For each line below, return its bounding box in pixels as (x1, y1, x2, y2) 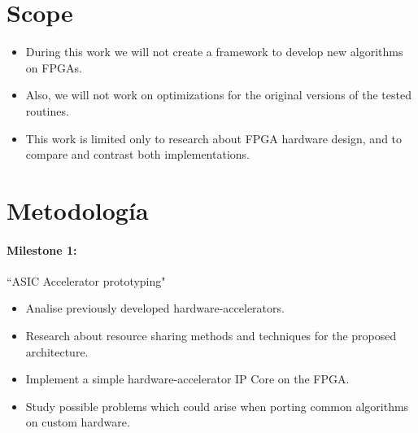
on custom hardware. (25, 413, 130, 431)
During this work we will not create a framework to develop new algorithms (25, 43, 403, 60)
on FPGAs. (25, 59, 82, 76)
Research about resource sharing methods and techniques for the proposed (25, 327, 397, 344)
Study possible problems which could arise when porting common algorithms (25, 397, 409, 414)
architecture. (25, 343, 89, 360)
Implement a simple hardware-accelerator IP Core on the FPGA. (25, 370, 350, 387)
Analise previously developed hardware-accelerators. (25, 300, 285, 317)
